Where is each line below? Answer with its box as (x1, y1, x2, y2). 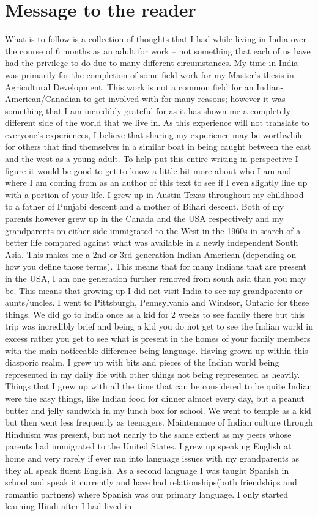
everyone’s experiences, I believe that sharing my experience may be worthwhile (5, 128, 304, 141)
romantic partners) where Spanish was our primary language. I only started (5, 487, 289, 500)
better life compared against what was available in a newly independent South (5, 236, 298, 249)
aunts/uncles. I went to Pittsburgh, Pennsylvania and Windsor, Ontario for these (5, 296, 309, 309)
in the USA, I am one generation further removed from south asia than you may (5, 272, 306, 284)
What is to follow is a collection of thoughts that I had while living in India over (5, 32, 307, 45)
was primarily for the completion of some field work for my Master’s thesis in (5, 68, 294, 81)
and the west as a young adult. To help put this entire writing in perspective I (5, 152, 298, 165)
